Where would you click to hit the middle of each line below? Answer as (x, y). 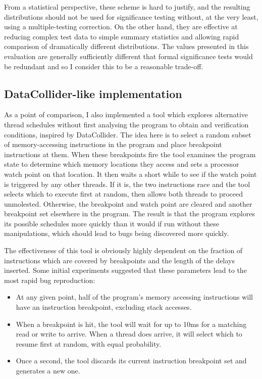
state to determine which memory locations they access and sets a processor (122, 164)
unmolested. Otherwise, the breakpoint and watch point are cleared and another (128, 203)
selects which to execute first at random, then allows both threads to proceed (124, 194)
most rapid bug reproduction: (50, 280)
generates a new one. (48, 371)
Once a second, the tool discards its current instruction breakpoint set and (131, 361)
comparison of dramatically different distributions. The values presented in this (126, 46)
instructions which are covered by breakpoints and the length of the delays (120, 260)
